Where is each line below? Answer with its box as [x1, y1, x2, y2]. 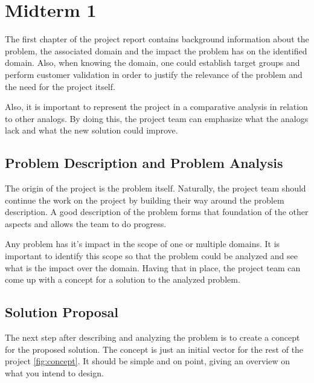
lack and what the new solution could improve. [5, 124, 178, 137]
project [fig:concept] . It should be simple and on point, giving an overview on [5, 355, 290, 367]
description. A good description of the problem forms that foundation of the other [5, 205, 309, 218]
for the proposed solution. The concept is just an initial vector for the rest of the [5, 343, 304, 355]
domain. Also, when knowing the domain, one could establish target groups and [5, 56, 300, 69]
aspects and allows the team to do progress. [5, 217, 167, 230]
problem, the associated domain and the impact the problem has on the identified [5, 44, 307, 57]
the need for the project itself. [5, 80, 115, 92]
